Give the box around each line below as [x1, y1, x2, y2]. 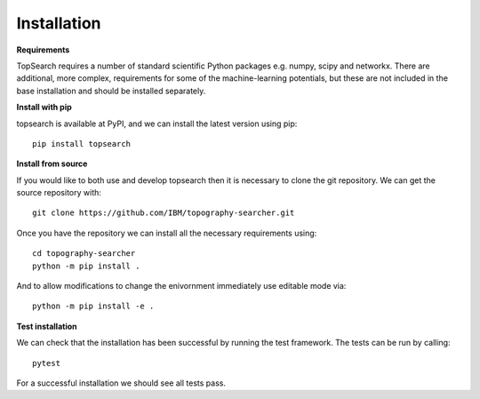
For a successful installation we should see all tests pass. [16, 378, 227, 388]
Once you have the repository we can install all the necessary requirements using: [16, 227, 317, 238]
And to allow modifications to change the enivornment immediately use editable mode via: [16, 281, 347, 291]
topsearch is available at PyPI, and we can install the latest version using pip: [16, 118, 298, 129]
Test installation [16, 321, 77, 331]
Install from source [16, 158, 88, 169]
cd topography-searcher [32, 249, 136, 259]
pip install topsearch [32, 139, 132, 148]
